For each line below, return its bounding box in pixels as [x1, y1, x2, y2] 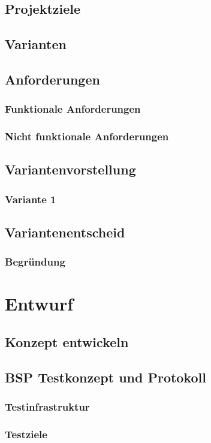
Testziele [5, 426, 47, 441]
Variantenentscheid [5, 223, 125, 242]
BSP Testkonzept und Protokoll [5, 367, 206, 386]
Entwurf [5, 291, 74, 316]
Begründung [5, 254, 65, 269]
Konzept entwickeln [5, 333, 129, 351]
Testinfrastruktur [5, 399, 90, 414]
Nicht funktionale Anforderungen [5, 129, 169, 144]
